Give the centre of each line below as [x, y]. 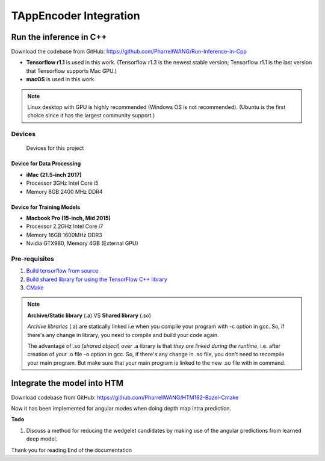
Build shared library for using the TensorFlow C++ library [97, 279]
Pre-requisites [32, 259]
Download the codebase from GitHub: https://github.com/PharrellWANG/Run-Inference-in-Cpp [129, 52]
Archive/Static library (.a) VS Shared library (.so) [89, 315]
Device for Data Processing [46, 164]
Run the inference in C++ [59, 37]
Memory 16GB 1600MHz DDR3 [64, 235]
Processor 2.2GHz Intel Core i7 [65, 226]
